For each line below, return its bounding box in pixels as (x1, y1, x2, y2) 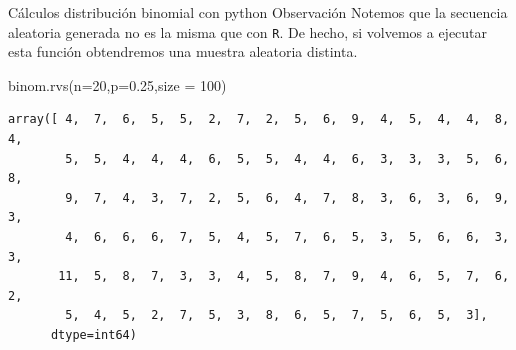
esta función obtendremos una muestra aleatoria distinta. (8, 41, 358, 62)
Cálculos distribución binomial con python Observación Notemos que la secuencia (8, 2, 508, 22)
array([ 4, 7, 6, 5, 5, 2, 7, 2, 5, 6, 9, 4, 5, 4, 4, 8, (8, 112, 510, 127)
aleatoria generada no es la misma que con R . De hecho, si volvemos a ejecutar (8, 21, 488, 42)
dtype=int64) (50, 327, 137, 342)
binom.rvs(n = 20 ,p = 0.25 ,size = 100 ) (8, 74, 227, 95)
